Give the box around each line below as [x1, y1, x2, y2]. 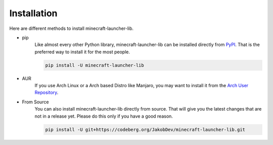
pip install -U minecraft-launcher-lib [45, 62, 144, 68]
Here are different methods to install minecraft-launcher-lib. [9, 25, 134, 31]
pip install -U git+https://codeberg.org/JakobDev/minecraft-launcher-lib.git [45, 127, 245, 132]
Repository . [34, 89, 59, 96]
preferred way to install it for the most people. [34, 49, 130, 55]
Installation [9, 8, 58, 19]
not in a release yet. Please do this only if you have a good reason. [34, 113, 173, 119]
